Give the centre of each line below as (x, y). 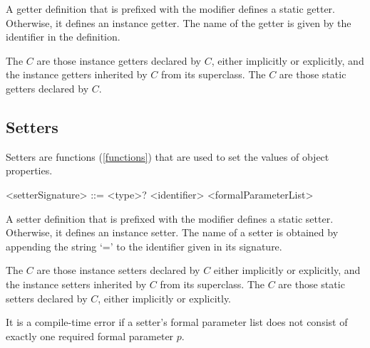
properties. (29, 170)
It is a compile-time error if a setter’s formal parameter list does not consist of (177, 322)
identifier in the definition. (63, 37)
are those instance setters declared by (118, 270)
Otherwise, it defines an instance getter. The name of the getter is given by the (179, 22)
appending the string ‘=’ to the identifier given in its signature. (144, 246)
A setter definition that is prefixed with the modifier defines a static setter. (170, 218)
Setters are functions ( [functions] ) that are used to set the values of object (168, 156)
